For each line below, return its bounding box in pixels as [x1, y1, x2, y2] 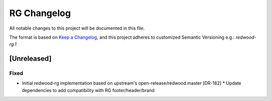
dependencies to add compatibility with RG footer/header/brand [22, 87, 155, 93]
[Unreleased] [9, 54, 52, 63]
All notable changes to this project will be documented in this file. [9, 25, 145, 31]
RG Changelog [9, 8, 71, 19]
